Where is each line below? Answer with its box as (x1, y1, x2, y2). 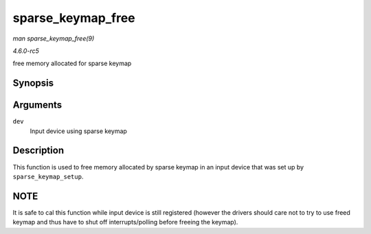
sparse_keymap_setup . (12, 172, 84, 180)
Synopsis (12, 78, 54, 89)
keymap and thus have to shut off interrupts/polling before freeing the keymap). (12, 218, 238, 226)
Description (12, 145, 65, 156)
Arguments (12, 100, 63, 111)
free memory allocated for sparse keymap (12, 59, 132, 68)
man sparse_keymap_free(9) (12, 34, 95, 43)
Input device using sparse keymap (30, 127, 127, 135)
